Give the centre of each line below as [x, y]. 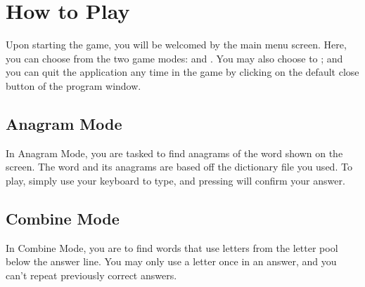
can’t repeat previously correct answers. [91, 275]
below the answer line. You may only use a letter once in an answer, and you [171, 261]
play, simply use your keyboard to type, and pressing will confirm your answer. [175, 180]
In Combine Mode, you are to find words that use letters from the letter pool [172, 247]
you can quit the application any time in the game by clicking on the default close [182, 72]
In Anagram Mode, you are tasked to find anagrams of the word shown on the [174, 153]
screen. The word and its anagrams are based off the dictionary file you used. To [179, 167]
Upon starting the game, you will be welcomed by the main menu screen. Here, [176, 45]
